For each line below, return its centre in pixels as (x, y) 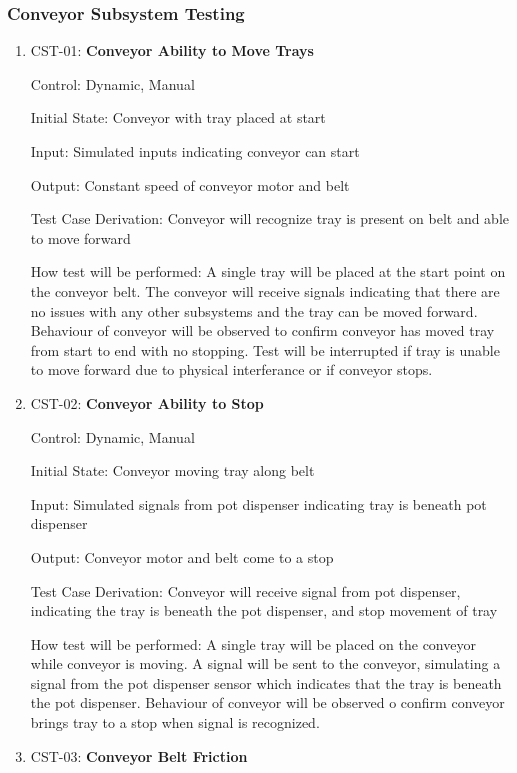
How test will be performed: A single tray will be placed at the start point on (268, 271)
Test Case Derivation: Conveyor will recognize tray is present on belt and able (270, 218)
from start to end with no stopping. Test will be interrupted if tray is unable (265, 349)
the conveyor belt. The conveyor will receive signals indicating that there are (265, 290)
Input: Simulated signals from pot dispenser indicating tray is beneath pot (258, 503)
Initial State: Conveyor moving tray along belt (172, 470)
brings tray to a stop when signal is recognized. (175, 722)
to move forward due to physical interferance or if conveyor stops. (231, 369)
